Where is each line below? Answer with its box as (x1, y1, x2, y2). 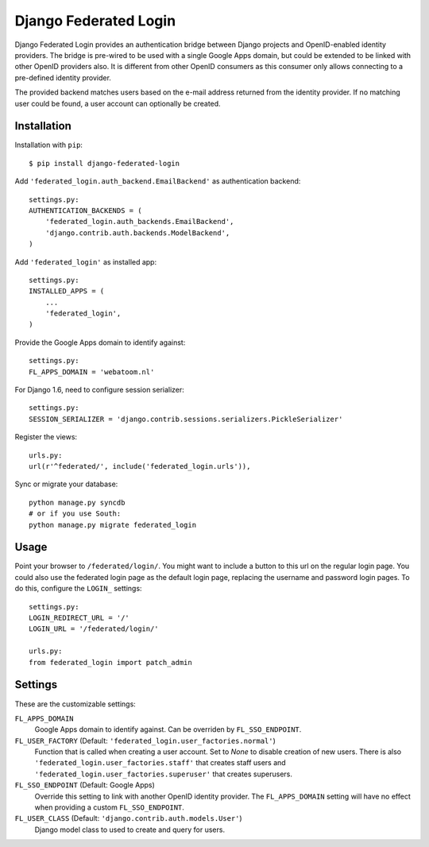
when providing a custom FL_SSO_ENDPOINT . (34, 803, 184, 812)
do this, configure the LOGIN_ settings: (14, 584, 142, 594)
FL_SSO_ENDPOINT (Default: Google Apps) (14, 780, 155, 790)
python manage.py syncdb (29, 497, 126, 507)
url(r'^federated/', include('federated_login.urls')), (29, 462, 251, 470)
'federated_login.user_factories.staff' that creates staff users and (34, 758, 286, 768)
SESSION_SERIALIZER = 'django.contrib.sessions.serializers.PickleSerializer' (29, 414, 343, 423)
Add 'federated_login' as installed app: (14, 257, 157, 266)
